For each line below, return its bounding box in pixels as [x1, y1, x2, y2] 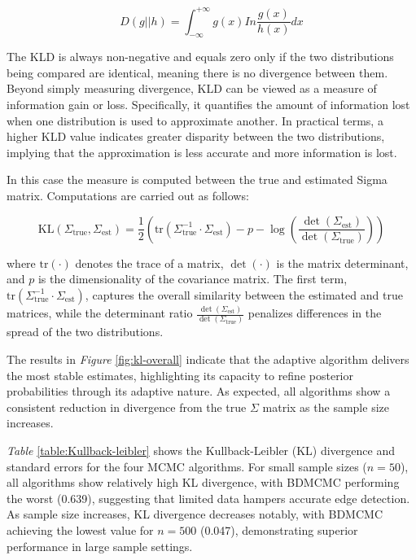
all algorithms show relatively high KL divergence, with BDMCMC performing [7, 474, 400, 491]
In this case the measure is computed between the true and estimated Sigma [7, 171, 388, 188]
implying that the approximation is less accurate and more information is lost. [7, 143, 397, 160]
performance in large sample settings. [7, 537, 193, 554]
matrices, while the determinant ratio [7, 304, 193, 322]
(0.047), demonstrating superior [199, 521, 358, 538]
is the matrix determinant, [276, 254, 409, 271]
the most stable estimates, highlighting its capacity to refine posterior [7, 366, 354, 383]
